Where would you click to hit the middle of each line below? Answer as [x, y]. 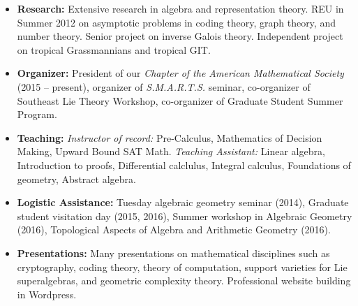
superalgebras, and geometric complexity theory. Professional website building [184, 280]
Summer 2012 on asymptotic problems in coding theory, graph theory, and [176, 22]
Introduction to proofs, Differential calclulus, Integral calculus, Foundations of [184, 165]
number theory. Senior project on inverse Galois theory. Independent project [180, 36]
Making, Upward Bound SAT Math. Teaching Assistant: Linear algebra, [171, 151]
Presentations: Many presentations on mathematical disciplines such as [173, 253]
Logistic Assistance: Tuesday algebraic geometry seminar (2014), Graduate [183, 202]
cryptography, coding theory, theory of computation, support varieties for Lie [182, 267]
